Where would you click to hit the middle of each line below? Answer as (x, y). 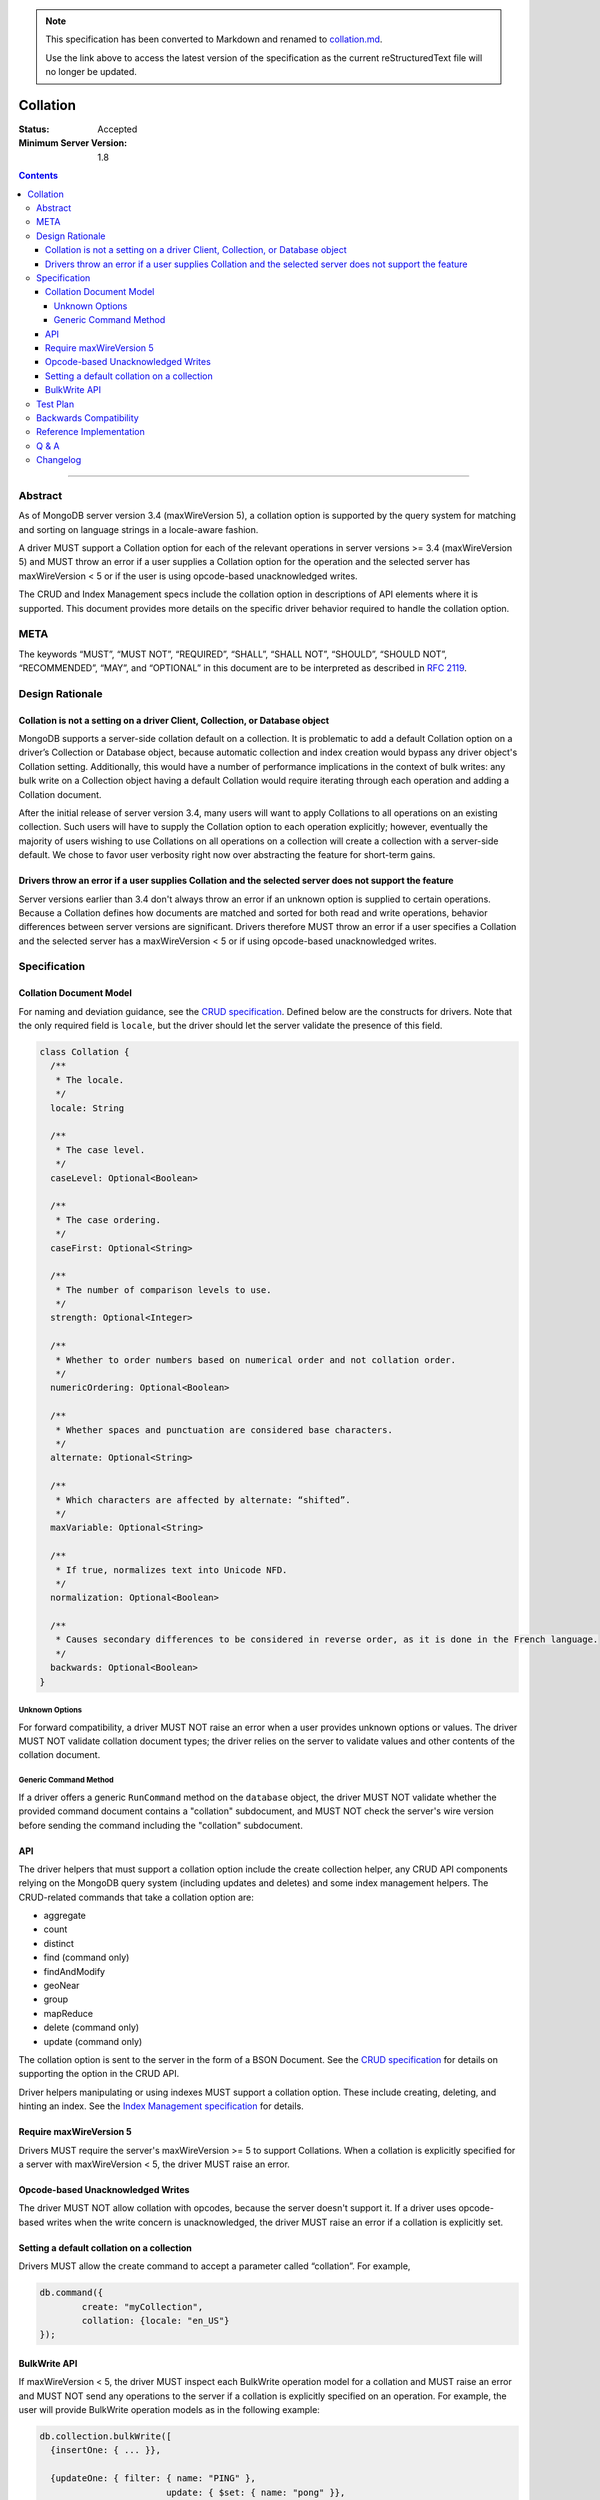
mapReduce (68, 2013)
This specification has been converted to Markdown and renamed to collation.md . (214, 39)
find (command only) (86, 1957)
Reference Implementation (90, 432)
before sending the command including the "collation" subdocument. (161, 1825)
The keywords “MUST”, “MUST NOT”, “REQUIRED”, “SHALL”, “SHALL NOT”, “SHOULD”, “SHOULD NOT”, (233, 654)
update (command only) (93, 2041)
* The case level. (100, 1149)
